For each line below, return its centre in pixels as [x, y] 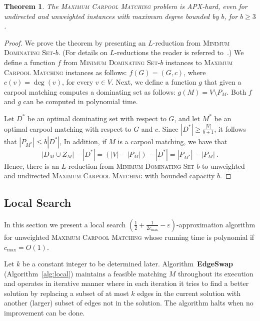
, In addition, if [83, 141]
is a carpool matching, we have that [172, 141]
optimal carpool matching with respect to [68, 128]
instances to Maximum [199, 62]
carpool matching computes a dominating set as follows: [90, 91]
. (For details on [83, 52]
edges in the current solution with [189, 293]
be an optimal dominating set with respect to [97, 118]
